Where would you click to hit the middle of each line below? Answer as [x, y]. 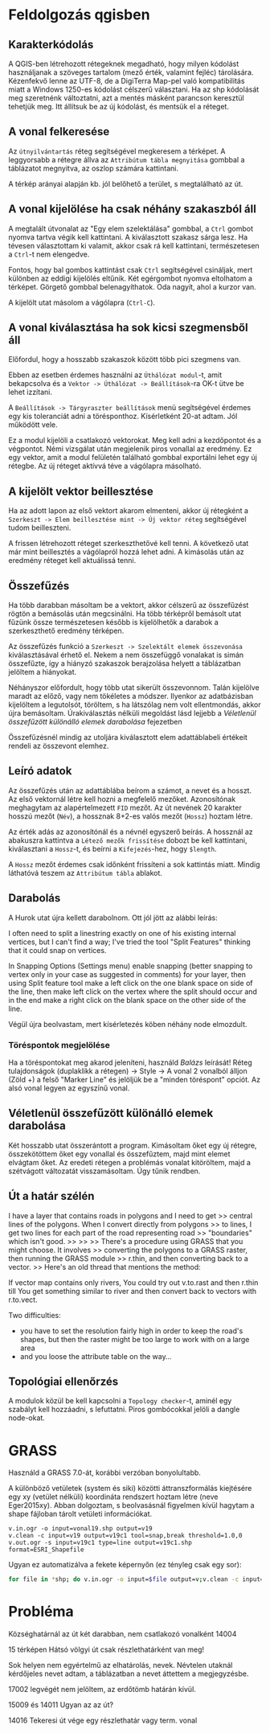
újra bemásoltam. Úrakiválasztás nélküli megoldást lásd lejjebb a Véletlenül [132, 713]
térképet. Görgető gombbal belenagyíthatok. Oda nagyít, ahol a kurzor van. [133, 286]
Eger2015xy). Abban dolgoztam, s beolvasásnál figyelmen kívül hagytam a [131, 1505]
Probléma [41, 1612]
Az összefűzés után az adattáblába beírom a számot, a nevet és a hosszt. [130, 791]
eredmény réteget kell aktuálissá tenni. [72, 561]
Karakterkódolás [51, 45]
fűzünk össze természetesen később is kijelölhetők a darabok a [113, 622]
